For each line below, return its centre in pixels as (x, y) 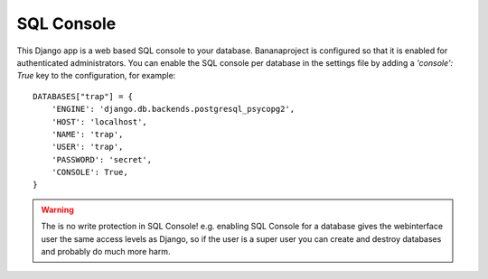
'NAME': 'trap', (87, 134)
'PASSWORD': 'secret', (102, 159)
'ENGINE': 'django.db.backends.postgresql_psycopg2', (173, 109)
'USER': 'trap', (87, 147)
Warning (57, 209)
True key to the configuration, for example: (96, 76)
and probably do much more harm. (106, 252)
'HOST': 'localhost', (99, 121)
